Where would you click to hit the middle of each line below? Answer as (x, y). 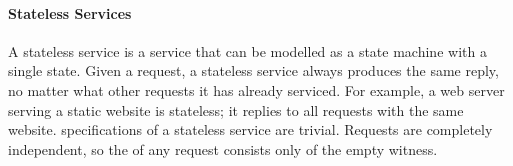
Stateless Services (70, 12)
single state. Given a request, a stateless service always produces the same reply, (253, 70)
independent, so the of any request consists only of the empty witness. (223, 148)
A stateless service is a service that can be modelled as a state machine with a (247, 50)
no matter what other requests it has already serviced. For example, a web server (256, 89)
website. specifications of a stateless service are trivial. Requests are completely (250, 129)
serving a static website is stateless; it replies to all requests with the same (236, 109)
